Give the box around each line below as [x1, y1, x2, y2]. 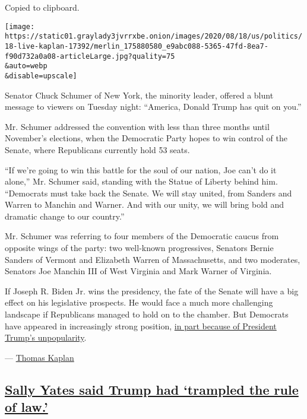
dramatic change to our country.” [5, 209, 125, 222]
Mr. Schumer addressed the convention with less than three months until [5, 120, 270, 132]
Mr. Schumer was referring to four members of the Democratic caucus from [5, 230, 279, 242]
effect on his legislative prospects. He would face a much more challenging [5, 296, 273, 309]
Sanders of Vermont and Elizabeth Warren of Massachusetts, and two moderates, [5, 253, 300, 265]
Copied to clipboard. [5, 1, 80, 13]
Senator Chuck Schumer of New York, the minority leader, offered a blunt [5, 88, 274, 101]
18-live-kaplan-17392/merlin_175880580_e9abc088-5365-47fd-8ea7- [5, 42, 268, 50]
